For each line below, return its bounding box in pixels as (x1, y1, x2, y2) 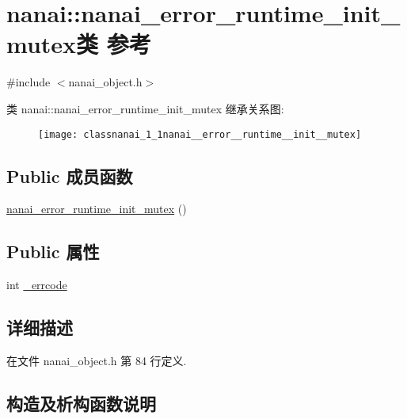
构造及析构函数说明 (6, 390, 156, 415)
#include (6, 74, 51, 90)
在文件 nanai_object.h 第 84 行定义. (6, 352, 187, 368)
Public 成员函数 (6, 163, 133, 188)
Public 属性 (6, 239, 100, 264)
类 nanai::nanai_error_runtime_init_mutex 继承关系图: (6, 100, 284, 116)
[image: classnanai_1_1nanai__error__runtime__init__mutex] (38, 128, 362, 140)
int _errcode (6, 276, 67, 293)
